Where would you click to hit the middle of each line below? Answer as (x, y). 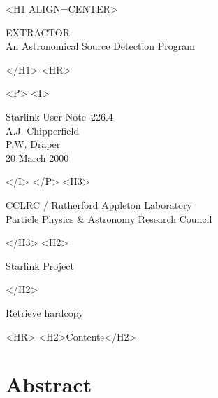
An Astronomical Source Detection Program (100, 46)
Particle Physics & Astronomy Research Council (109, 218)
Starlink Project (40, 265)
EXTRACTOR (38, 32)
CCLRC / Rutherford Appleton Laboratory (99, 204)
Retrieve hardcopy (45, 312)
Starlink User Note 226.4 (59, 116)
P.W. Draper (33, 144)
